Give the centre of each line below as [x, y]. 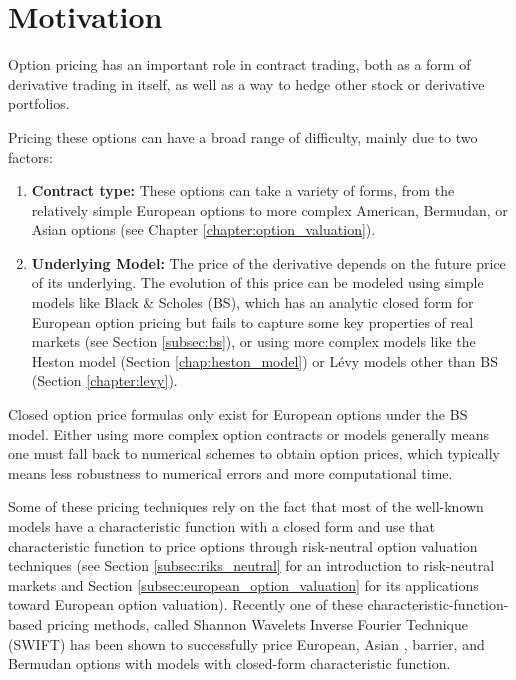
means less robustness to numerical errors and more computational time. [230, 472]
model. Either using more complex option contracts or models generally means [248, 433]
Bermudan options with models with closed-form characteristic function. [229, 663]
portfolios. [39, 103]
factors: [30, 156]
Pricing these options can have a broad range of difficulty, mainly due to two [243, 136]
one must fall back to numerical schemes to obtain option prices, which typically [254, 453]
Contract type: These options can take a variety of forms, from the [243, 190]
